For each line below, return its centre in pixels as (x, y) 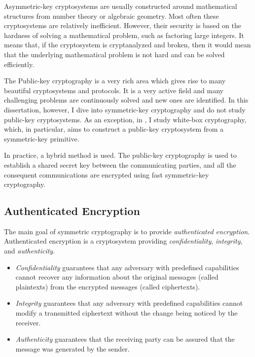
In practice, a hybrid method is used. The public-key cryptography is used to (120, 155)
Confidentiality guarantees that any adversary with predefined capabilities (127, 267)
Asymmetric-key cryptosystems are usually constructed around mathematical (121, 6)
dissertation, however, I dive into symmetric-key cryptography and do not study (125, 109)
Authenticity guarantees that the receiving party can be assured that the (125, 339)
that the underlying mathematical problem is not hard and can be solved (114, 54)
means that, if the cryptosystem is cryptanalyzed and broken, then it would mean (127, 45)
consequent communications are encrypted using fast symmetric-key (107, 174)
